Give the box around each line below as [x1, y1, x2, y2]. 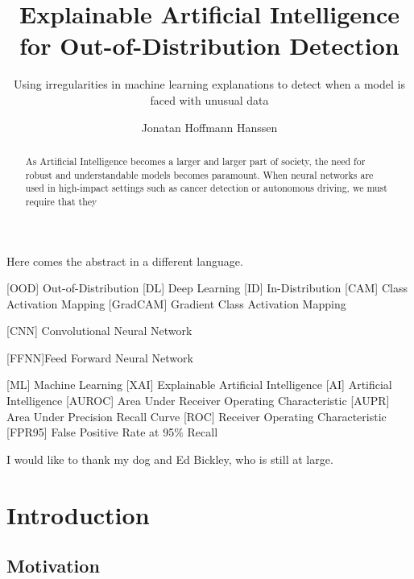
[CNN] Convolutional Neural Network [6, 322, 193, 339]
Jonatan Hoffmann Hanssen [141, 118, 278, 135]
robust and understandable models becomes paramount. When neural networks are [25, 167, 374, 181]
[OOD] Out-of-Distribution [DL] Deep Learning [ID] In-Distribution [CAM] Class [6, 279, 408, 296]
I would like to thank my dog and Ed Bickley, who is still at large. [6, 450, 333, 467]
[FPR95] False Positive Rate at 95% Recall [6, 424, 218, 440]
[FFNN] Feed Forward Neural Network [6, 349, 193, 366]
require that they [25, 194, 97, 208]
